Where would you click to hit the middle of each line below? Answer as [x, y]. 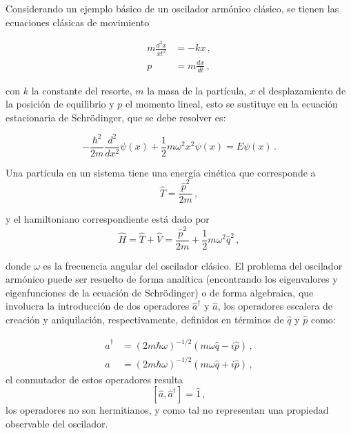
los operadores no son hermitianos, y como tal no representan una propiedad [167, 410]
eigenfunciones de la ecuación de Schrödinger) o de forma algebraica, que [160, 292]
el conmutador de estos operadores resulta [94, 379]
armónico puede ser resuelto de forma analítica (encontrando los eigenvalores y [172, 279]
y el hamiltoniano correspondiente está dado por [108, 219]
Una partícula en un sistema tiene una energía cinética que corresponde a [161, 172]
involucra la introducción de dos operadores [98, 306]
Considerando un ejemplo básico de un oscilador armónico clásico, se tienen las [172, 8]
